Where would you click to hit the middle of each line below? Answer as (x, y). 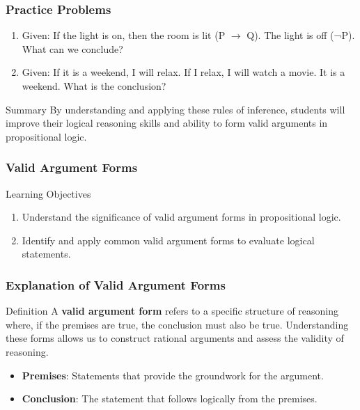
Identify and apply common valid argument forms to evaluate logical (168, 240)
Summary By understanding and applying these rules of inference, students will (175, 109)
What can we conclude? (72, 48)
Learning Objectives (48, 193)
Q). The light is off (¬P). (301, 35)
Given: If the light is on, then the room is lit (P (124, 35)
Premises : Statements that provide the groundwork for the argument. (173, 375)
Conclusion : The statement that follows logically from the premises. (170, 399)
